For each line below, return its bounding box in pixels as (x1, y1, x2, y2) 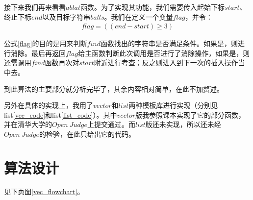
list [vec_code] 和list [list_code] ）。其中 (4, 109, 117, 120)
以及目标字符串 (42, 11, 91, 22)
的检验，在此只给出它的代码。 (39, 128, 136, 139)
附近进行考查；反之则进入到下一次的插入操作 (94, 57, 238, 68)
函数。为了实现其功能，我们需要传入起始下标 (80, 2, 225, 12)
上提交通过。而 (87, 119, 136, 129)
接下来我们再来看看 (4, 2, 66, 12)
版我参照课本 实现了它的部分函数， (135, 109, 246, 120)
